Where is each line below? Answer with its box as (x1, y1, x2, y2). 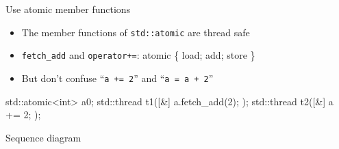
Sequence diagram (5, 130, 81, 144)
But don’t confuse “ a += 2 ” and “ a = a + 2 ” (21, 70, 214, 85)
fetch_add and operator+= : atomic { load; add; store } (21, 48, 255, 62)
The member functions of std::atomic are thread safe (21, 25, 250, 39)
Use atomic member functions (5, 2, 131, 16)
